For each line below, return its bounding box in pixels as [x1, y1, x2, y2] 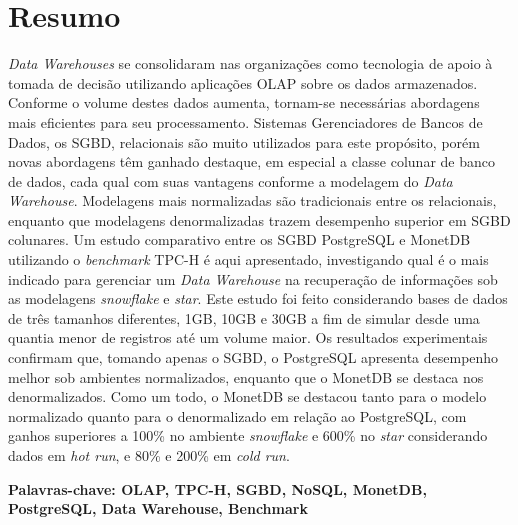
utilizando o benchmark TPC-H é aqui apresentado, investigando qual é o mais [8, 249, 489, 270]
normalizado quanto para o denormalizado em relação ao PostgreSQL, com [8, 405, 467, 426]
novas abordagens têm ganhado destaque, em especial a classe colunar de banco [8, 151, 495, 172]
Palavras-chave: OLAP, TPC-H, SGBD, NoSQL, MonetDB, [8, 478, 427, 499]
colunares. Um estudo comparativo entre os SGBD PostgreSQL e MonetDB [8, 229, 471, 250]
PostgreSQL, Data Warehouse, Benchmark [8, 498, 308, 519]
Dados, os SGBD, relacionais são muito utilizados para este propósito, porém [8, 131, 480, 152]
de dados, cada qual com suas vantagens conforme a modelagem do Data [8, 170, 453, 191]
